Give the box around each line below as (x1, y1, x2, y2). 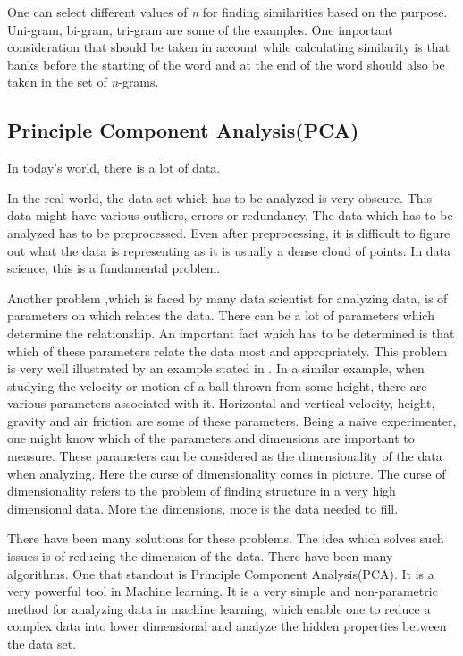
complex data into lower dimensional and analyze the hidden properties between (7, 617, 447, 635)
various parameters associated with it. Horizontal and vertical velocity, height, (7, 394, 435, 413)
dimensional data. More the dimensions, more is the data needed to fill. (7, 498, 399, 517)
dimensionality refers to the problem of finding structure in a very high (7, 481, 396, 500)
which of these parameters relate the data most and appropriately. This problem (7, 341, 448, 360)
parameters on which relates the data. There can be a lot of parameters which (7, 306, 434, 325)
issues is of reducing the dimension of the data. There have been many (7, 547, 393, 566)
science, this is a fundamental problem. (7, 259, 221, 277)
